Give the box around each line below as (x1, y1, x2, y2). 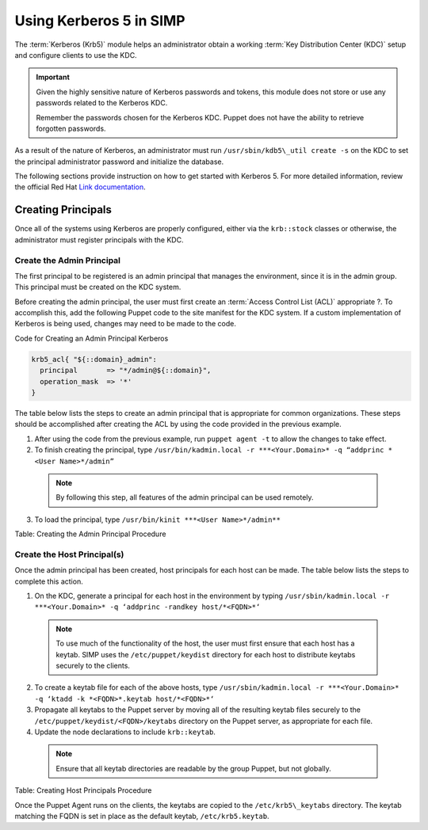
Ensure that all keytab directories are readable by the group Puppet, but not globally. (55, 763, 332, 773)
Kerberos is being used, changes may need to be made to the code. (14, 319, 237, 329)
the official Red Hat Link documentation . (14, 182, 146, 192)
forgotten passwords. (36, 124, 106, 133)
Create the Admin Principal (14, 254, 121, 265)
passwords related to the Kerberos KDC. (36, 98, 168, 108)
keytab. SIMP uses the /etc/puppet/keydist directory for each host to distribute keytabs (55, 649, 356, 659)
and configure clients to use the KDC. (14, 50, 138, 59)
